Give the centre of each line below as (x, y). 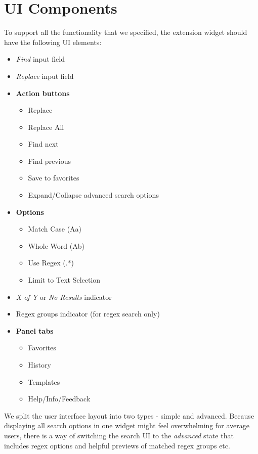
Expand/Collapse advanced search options (93, 195)
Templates (44, 381)
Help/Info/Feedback (59, 399)
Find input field (40, 59)
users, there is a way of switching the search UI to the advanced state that (119, 435)
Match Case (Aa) (55, 229)
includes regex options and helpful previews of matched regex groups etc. (117, 445)
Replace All (46, 127)
